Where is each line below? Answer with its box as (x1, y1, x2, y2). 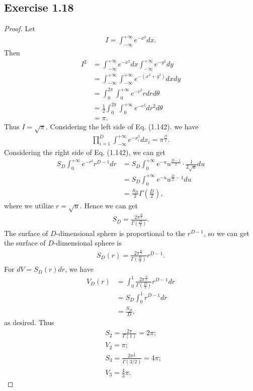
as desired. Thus (4, 317, 54, 327)
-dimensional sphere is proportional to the (56, 227, 186, 238)
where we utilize (4, 200, 54, 210)
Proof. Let (4, 23, 35, 34)
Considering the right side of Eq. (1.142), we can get (4, 147, 165, 158)
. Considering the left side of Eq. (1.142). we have (46, 121, 199, 132)
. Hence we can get (79, 200, 138, 210)
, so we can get (204, 227, 249, 238)
